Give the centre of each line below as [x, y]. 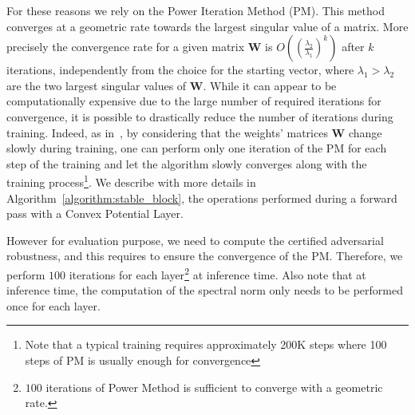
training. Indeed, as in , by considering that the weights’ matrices [167, 132]
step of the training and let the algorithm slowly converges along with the [187, 163]
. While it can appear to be [270, 85]
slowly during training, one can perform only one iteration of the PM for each [197, 148]
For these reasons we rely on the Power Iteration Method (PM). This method [196, 10]
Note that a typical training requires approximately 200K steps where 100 [206, 344]
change [365, 132]
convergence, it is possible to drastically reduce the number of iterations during [200, 116]
